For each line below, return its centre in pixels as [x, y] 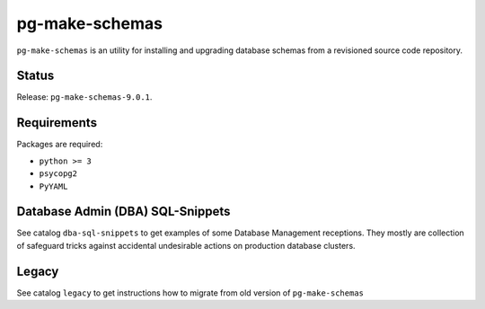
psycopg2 [58, 174]
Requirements [57, 123]
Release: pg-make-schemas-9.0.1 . [84, 97]
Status [35, 76]
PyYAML [53, 186]
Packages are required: [60, 145]
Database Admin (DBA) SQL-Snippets [123, 212]
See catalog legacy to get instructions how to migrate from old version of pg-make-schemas [190, 293]
